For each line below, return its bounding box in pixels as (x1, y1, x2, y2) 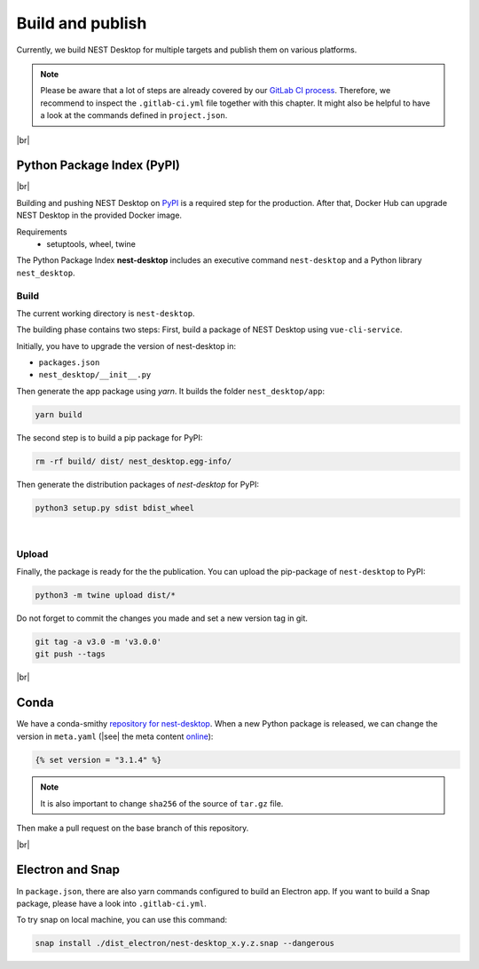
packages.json (38, 358, 100, 368)
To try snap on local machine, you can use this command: (16, 915, 228, 925)
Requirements (16, 226, 67, 237)
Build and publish (16, 13, 147, 33)
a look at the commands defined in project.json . (40, 110, 228, 121)
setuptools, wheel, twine (46, 238, 137, 249)
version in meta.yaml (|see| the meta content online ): (16, 731, 214, 742)
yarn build (35, 409, 82, 419)
